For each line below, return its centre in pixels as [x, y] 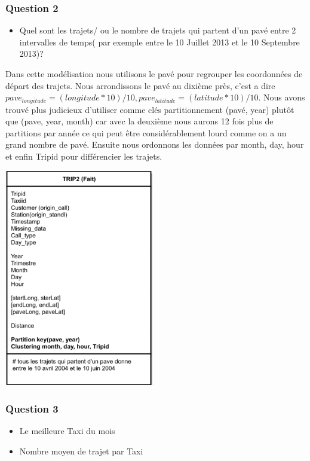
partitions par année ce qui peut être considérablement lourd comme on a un [146, 132]
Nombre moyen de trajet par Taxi [81, 451]
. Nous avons [282, 97]
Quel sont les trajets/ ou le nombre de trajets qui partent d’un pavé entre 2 [158, 30]
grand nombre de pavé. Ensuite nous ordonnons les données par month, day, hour [155, 144]
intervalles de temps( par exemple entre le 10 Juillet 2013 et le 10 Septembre [159, 42]
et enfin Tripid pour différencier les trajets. [84, 156]
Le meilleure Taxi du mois [67, 431]
